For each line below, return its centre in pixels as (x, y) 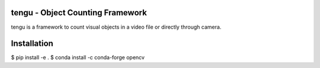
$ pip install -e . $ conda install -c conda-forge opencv (78, 57)
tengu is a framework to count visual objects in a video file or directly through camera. (116, 27)
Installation (32, 44)
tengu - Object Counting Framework (79, 13)
